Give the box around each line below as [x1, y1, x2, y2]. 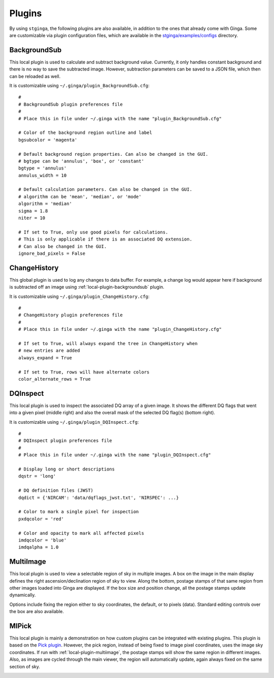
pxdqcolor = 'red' [18, 516, 64, 522]
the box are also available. [9, 608, 64, 615]
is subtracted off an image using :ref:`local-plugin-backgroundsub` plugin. [9, 284, 164, 290]
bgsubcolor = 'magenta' [18, 137, 78, 143]
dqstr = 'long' [18, 473, 56, 479]
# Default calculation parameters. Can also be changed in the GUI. [18, 187, 192, 192]
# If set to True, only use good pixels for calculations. [18, 229, 168, 235]
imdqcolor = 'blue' [18, 537, 67, 543]
